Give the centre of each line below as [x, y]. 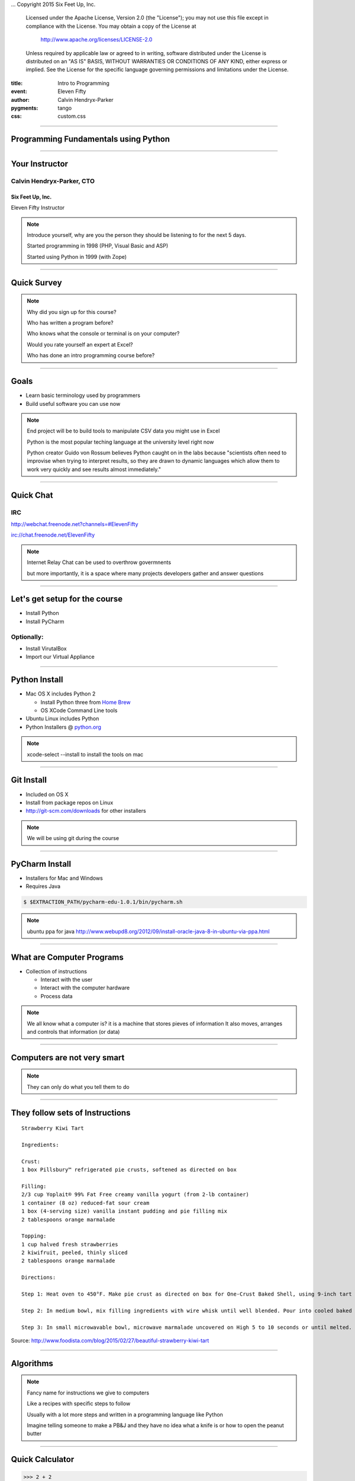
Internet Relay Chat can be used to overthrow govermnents [99, 562]
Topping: [34, 1236]
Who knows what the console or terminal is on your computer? [103, 334]
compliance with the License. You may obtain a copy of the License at [111, 26]
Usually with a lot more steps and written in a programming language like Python [125, 1414]
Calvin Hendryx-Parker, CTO [53, 181]
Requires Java [43, 886]
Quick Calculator [43, 1459]
